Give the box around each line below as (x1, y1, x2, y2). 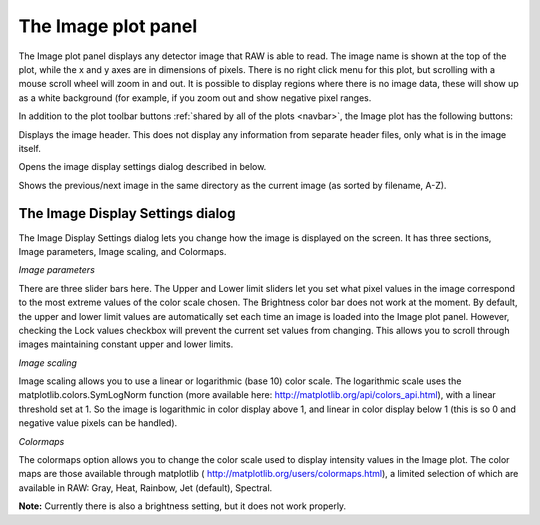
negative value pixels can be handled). (18, 417, 178, 429)
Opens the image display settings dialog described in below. (18, 161, 267, 173)
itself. (18, 142, 42, 154)
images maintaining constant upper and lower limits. (18, 338, 234, 350)
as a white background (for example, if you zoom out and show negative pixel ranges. (18, 91, 372, 104)
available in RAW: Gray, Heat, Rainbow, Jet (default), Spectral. (18, 481, 273, 494)
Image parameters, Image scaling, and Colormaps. (18, 245, 227, 257)
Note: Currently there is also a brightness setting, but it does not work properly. (18, 500, 347, 512)
